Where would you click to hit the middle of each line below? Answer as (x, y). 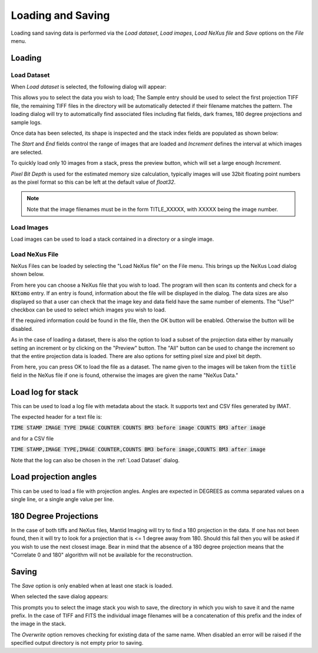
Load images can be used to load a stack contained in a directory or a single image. (112, 239)
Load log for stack (45, 392)
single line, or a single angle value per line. (62, 499)
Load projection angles (54, 477)
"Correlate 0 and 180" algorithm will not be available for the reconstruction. (102, 555)
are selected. (27, 152)
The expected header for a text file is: (57, 417)
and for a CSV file (32, 438)
